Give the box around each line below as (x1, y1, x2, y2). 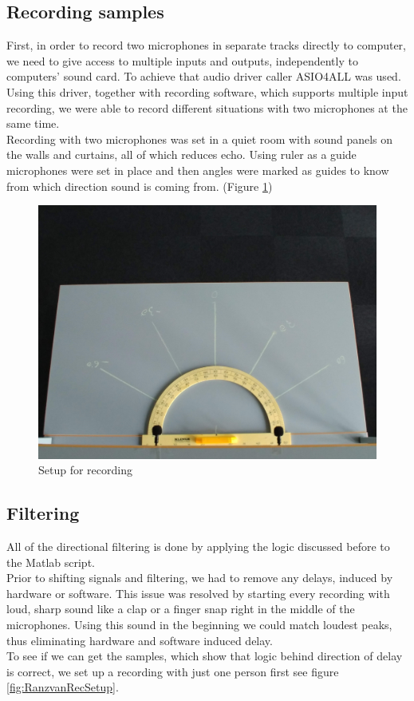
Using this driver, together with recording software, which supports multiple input (6, 83, 408, 100)
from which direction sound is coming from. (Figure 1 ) (6, 177, 273, 194)
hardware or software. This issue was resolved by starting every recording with (6, 584, 390, 601)
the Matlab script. (6, 553, 95, 570)
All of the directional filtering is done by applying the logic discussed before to (6, 538, 390, 555)
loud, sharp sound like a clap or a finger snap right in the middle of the (6, 600, 355, 617)
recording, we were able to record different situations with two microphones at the (6, 99, 408, 116)
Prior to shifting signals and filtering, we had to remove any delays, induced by (6, 569, 393, 586)
